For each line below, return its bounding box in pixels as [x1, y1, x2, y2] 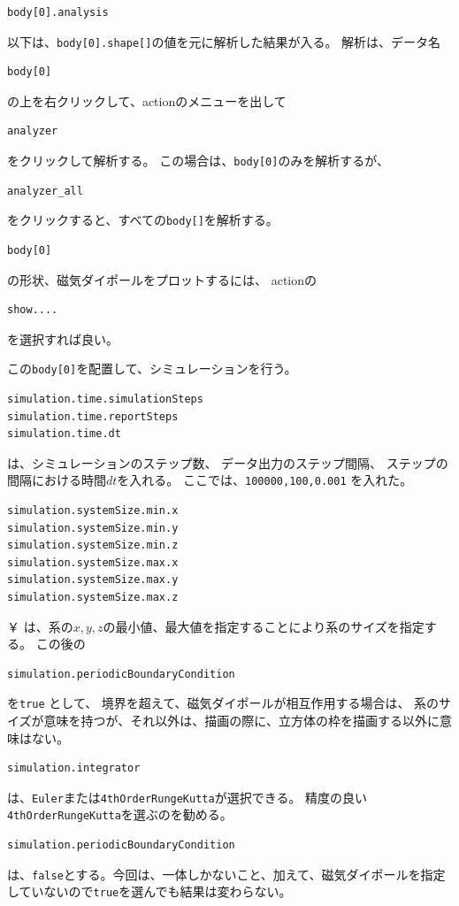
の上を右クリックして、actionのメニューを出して [7, 91, 287, 110]
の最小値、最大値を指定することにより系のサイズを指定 [103, 617, 425, 635]
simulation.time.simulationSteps [7, 392, 203, 405]
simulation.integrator [7, 762, 141, 775]
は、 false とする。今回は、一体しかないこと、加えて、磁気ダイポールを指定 [7, 864, 446, 883]
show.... [7, 303, 58, 317]
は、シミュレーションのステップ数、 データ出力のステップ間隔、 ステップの [7, 453, 448, 472]
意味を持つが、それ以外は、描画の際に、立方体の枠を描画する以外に [43, 711, 440, 729]
